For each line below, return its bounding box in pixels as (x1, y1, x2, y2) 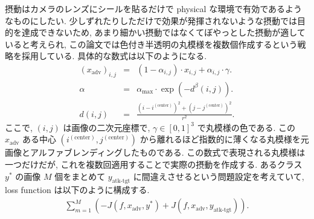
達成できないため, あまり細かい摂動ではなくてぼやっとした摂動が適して (21, 26, 306, 39)
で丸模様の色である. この (197, 121, 296, 133)
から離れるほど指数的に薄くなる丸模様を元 (139, 133, 309, 145)
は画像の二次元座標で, (63, 121, 150, 133)
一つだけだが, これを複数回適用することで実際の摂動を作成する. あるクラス (5, 158, 303, 171)
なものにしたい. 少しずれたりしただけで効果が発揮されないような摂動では (5, 14, 297, 27)
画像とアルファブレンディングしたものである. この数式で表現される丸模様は (5, 146, 306, 159)
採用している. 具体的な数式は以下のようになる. (21, 49, 207, 62)
